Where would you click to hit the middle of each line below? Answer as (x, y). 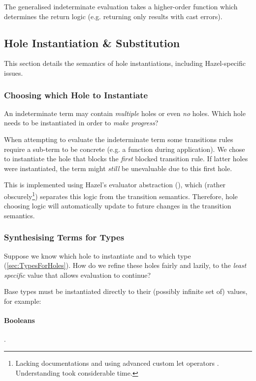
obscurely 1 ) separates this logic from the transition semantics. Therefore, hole (121, 195)
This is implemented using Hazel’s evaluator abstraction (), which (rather (115, 185)
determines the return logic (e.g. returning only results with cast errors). (113, 16)
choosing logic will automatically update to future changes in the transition (118, 206)
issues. (14, 73)
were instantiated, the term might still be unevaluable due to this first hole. (118, 168)
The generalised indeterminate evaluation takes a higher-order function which (121, 6)
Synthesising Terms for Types (64, 237)
